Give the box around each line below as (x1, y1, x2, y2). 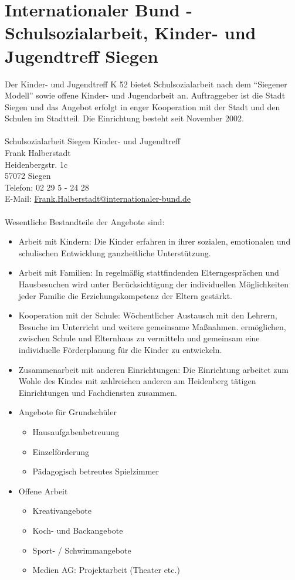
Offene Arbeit (18, 484, 68, 497)
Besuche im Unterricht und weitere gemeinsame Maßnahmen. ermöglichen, (18, 320, 286, 333)
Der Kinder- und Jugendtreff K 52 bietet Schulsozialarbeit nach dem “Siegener (5, 77, 287, 90)
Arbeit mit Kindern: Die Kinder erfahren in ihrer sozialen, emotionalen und (18, 235, 291, 247)
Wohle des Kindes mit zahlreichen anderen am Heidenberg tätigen (18, 375, 256, 387)
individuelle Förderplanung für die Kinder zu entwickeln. (18, 343, 222, 355)
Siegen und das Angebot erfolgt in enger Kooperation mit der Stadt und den (5, 100, 280, 113)
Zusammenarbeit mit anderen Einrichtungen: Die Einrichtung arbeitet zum (18, 363, 289, 375)
